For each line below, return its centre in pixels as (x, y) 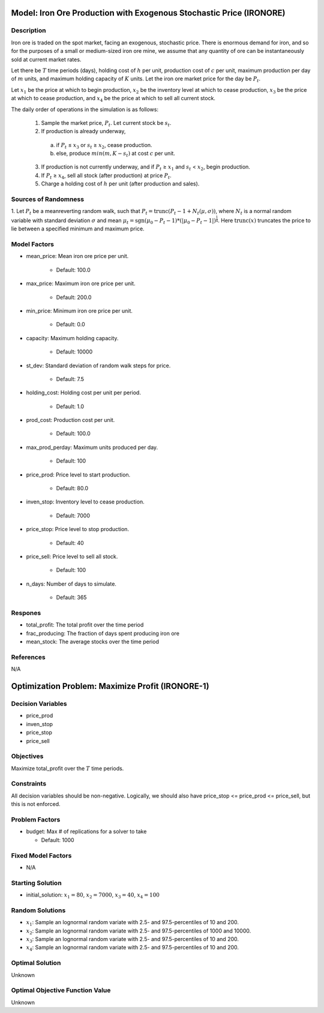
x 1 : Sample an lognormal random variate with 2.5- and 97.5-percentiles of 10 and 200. (133, 923)
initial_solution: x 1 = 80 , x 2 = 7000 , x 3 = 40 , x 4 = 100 (93, 895)
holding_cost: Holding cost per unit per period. (83, 392)
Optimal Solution (36, 963)
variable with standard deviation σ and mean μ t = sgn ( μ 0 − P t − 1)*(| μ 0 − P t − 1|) (113, 221)
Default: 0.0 (70, 325)
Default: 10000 (74, 352)
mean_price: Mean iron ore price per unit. (77, 256)
